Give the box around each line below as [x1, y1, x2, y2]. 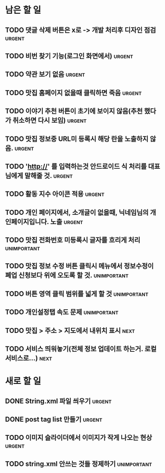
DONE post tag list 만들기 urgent [5, 415, 102, 424]
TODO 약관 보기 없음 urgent [5, 70, 85, 79]
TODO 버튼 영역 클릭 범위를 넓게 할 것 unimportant [5, 289, 149, 298]
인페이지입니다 [5, 217, 47, 226]
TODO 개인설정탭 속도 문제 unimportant [5, 308, 119, 317]
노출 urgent [50, 217, 83, 226]
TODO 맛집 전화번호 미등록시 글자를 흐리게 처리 [5, 236, 140, 244]
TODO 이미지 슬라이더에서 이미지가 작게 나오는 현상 [5, 433, 153, 442]
